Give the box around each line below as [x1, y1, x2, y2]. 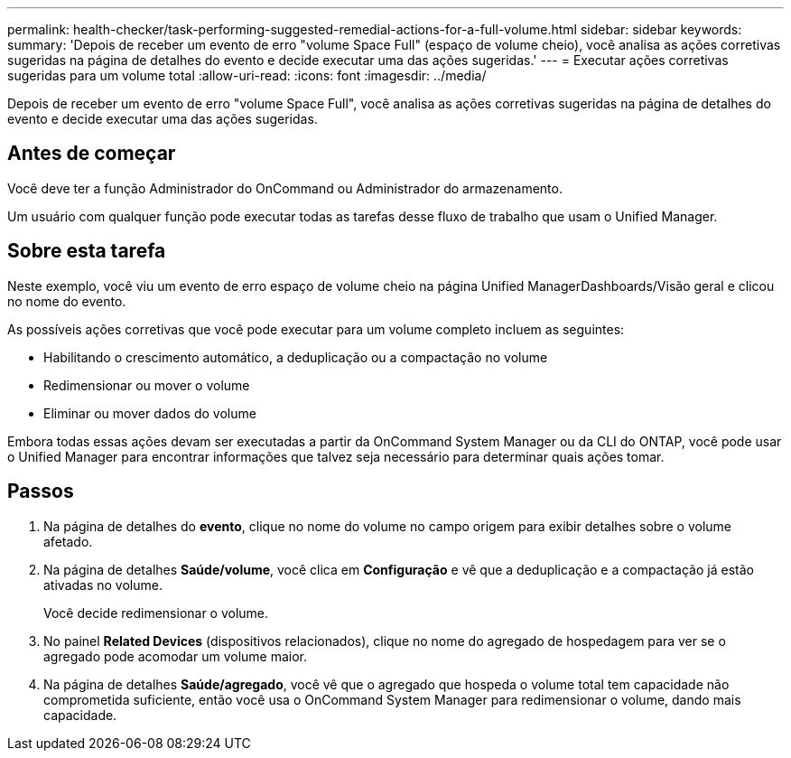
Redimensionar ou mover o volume [43, 377, 250, 393]
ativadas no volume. [43, 576, 163, 593]
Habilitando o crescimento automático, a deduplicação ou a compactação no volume [43, 349, 548, 365]
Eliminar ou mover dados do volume [43, 405, 256, 421]
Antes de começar [7, 142, 176, 165]
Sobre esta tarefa [7, 239, 166, 263]
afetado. [43, 533, 93, 549]
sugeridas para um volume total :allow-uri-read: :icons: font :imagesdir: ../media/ [7, 68, 487, 83]
